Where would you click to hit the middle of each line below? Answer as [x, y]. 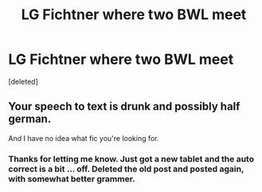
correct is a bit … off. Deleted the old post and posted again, [126, 169]
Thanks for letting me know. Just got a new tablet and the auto [131, 159]
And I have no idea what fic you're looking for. [84, 138]
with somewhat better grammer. [72, 178]
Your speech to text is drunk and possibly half [124, 106]
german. [30, 119]
